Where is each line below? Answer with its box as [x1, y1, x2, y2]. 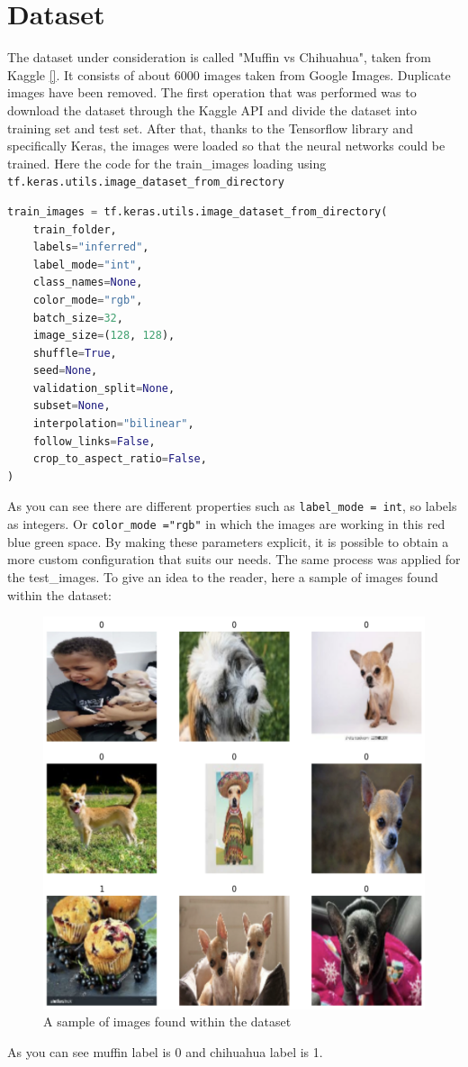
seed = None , [32, 364, 98, 378]
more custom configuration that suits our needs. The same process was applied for [7, 550, 461, 569]
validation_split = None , [32, 381, 175, 395]
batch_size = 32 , [32, 311, 123, 324]
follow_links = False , [32, 434, 156, 448]
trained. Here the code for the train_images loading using [7, 153, 327, 172]
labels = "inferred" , [32, 241, 149, 254]
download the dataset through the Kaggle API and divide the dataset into [7, 100, 418, 119]
